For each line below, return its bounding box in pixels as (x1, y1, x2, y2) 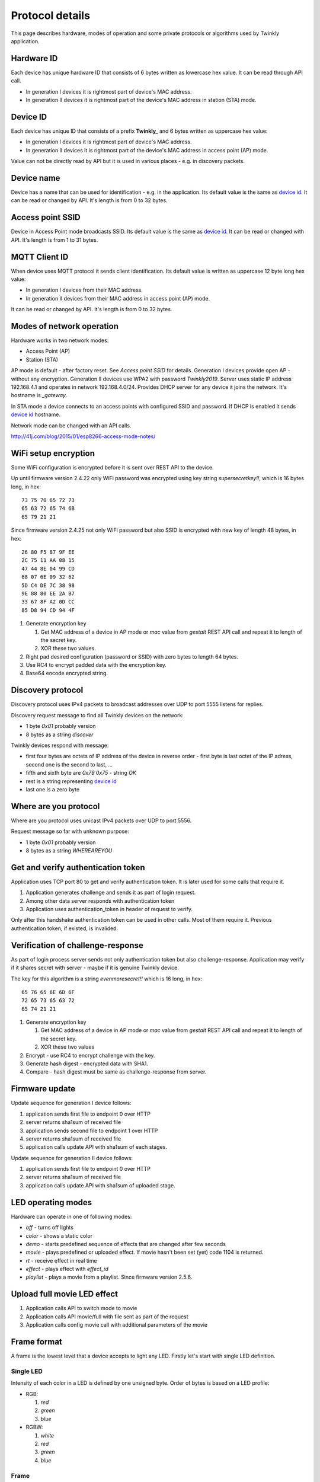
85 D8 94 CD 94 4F (21, 606, 75, 614)
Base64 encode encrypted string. (25, 670, 108, 677)
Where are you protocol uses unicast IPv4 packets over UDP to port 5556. (11, 817, 192, 824)
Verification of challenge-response (11, 940, 143, 950)
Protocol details (11, 9, 90, 22)
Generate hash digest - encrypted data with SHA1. (25, 1060, 148, 1067)
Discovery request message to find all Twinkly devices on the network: (11, 711, 184, 718)
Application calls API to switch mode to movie (25, 1305, 137, 1312)
